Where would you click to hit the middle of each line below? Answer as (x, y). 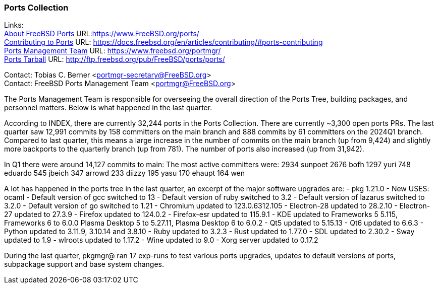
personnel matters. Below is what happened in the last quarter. (108, 108)
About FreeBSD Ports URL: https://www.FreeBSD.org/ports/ (102, 34)
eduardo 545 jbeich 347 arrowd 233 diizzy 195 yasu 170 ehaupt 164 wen (125, 173)
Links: (14, 25)
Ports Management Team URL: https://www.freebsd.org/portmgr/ (113, 51)
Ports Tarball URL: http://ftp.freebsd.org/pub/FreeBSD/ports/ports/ (115, 59)
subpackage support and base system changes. (84, 264)
